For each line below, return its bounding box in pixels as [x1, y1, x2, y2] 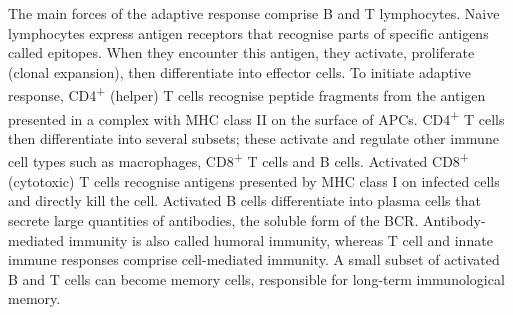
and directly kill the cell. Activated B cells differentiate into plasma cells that [8, 190, 481, 211]
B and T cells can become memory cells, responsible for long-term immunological [8, 268, 505, 289]
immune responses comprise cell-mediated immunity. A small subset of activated [8, 249, 500, 270]
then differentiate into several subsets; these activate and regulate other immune [8, 127, 499, 148]
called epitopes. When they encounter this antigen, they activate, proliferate [8, 42, 475, 63]
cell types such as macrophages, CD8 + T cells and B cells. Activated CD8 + [8, 148, 469, 172]
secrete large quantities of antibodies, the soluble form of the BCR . [8, 209, 419, 230]
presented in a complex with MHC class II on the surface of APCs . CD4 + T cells [8, 105, 505, 129]
